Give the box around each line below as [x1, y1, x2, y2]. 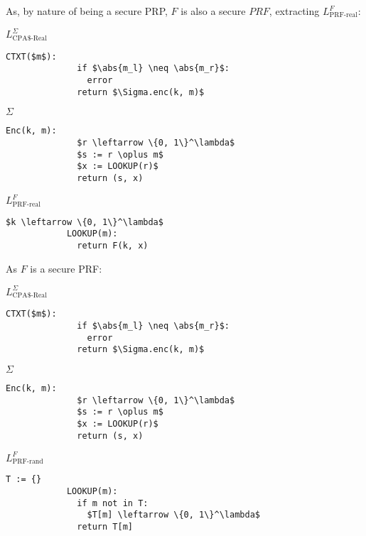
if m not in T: [77, 498, 149, 508]
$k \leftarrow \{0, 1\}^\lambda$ [6, 217, 163, 227]
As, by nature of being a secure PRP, [6, 4, 168, 18]
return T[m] [77, 521, 133, 532]
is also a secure [181, 4, 246, 18]
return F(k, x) [77, 241, 149, 251]
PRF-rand [12, 458, 43, 466]
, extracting [269, 4, 320, 18]
